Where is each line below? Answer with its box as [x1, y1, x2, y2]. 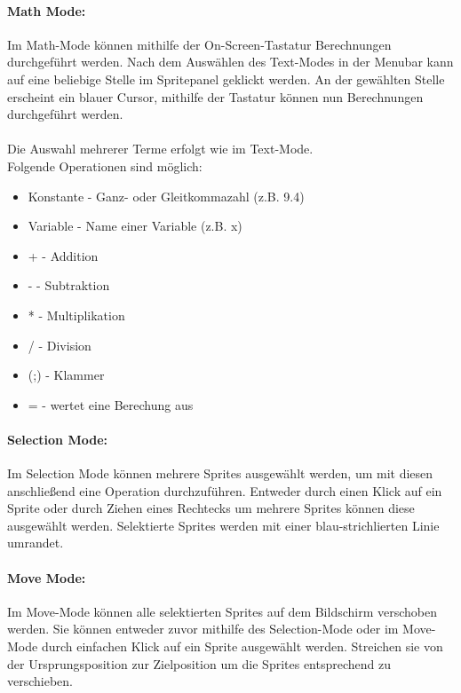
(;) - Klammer [28, 366, 105, 384]
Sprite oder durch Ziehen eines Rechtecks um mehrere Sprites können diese [7, 499, 415, 517]
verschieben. [7, 672, 74, 690]
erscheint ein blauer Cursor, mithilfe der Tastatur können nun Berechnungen [7, 87, 424, 106]
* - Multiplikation [28, 305, 125, 324]
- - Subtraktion [28, 276, 110, 295]
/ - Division [28, 335, 91, 354]
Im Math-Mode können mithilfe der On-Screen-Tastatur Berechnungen [7, 35, 392, 53]
